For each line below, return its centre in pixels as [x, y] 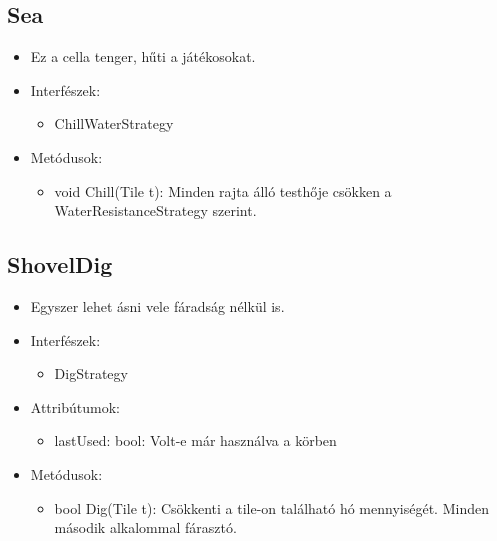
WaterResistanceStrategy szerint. [155, 210]
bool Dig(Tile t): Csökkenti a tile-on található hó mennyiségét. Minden [271, 507]
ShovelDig [60, 264]
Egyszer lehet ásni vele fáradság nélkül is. [157, 305]
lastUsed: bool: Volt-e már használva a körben [195, 440]
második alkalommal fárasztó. [145, 527]
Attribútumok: [75, 406]
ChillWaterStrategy [114, 123]
